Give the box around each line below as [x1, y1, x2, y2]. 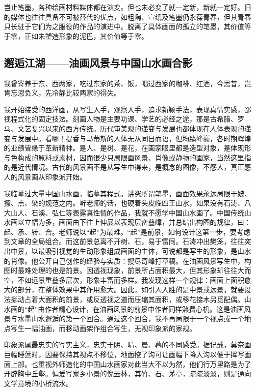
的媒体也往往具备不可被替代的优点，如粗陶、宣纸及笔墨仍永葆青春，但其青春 [4, 11, 251, 22]
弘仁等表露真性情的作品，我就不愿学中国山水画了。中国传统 [51, 207, 244, 217]
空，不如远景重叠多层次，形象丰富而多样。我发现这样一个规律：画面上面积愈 [4, 274, 251, 285]
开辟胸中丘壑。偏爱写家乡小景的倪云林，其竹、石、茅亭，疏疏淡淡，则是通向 [4, 368, 251, 379]
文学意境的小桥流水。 [4, 378, 73, 388]
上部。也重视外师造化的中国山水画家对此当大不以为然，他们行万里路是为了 [10, 359, 251, 369]
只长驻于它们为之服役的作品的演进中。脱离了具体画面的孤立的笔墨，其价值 [4, 21, 244, 31]
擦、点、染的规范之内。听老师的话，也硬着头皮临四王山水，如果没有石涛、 [4, 198, 244, 208]
